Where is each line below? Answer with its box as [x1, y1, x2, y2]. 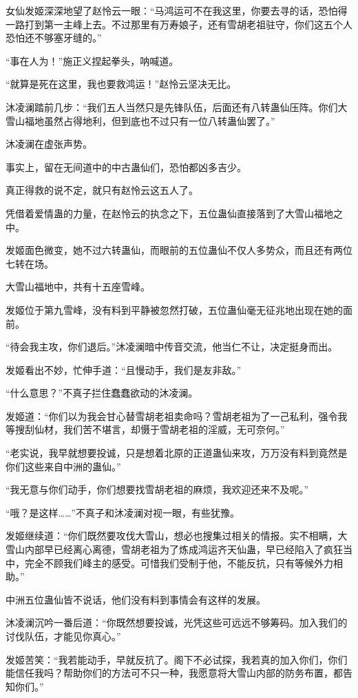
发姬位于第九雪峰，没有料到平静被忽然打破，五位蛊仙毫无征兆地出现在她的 [6, 302, 343, 317]
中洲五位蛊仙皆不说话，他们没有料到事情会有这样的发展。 [6, 592, 266, 606]
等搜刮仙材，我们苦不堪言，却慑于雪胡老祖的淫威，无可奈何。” [6, 422, 285, 437]
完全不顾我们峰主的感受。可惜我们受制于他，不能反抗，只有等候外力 [24, 555, 333, 570]
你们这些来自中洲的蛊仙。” [6, 459, 121, 473]
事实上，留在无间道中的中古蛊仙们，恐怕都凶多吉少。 [6, 159, 246, 174]
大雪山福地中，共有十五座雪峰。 [6, 279, 150, 294]
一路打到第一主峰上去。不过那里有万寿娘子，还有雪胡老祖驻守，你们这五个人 [6, 17, 352, 31]
